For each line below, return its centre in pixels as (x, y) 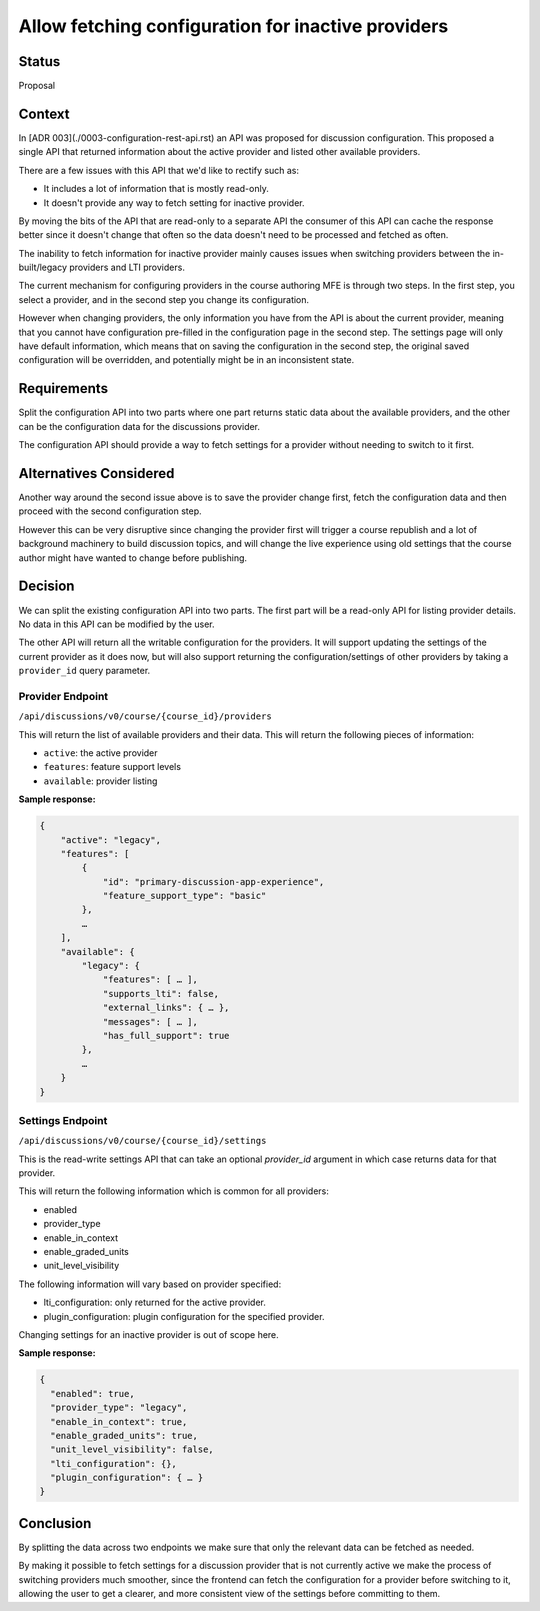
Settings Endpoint (63, 1120)
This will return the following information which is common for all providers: (174, 1191)
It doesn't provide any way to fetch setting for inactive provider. (174, 202)
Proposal (36, 86)
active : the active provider (101, 752)
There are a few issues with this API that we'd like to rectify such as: (159, 170)
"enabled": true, (92, 1393)
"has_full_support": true (166, 1035)
